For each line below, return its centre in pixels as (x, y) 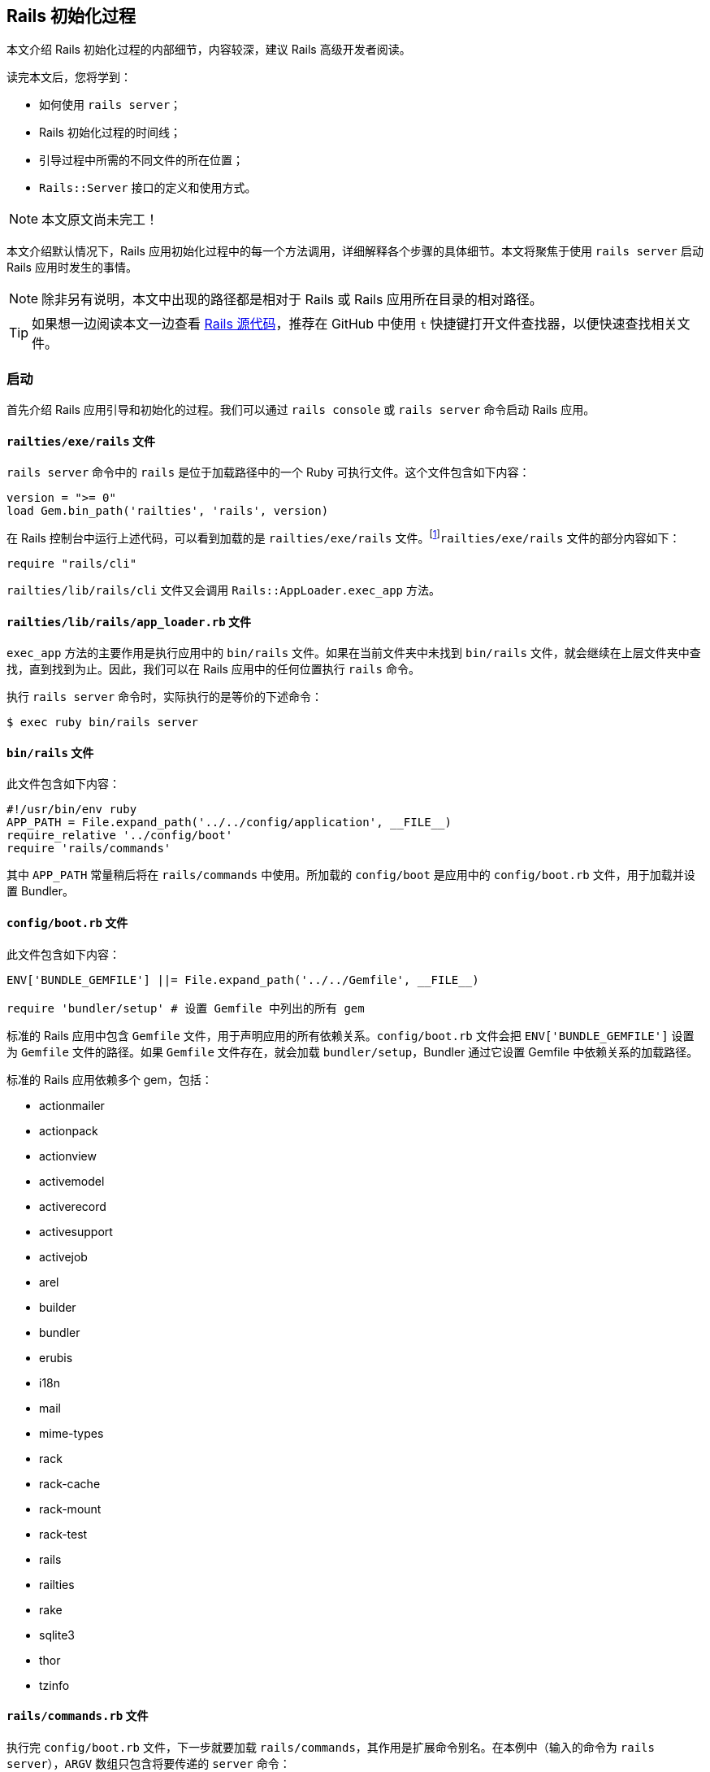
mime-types (71, 1433)
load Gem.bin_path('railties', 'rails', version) (168, 511)
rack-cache (70, 1483)
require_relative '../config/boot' (120, 836)
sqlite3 (57, 1635)
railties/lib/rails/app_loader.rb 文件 (129, 621)
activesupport (76, 1231)
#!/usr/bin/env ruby (72, 810)
